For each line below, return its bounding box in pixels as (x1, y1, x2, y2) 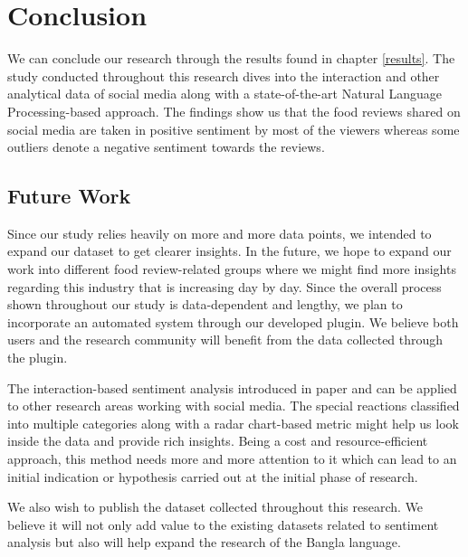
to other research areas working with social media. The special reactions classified (7, 396, 460, 415)
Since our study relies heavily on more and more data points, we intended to (7, 223, 432, 242)
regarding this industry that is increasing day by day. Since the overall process (7, 277, 442, 296)
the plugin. (7, 348, 68, 367)
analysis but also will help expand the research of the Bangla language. (7, 533, 401, 552)
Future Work (7, 182, 131, 210)
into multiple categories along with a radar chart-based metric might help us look (7, 413, 459, 432)
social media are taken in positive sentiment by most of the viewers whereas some (7, 119, 460, 138)
